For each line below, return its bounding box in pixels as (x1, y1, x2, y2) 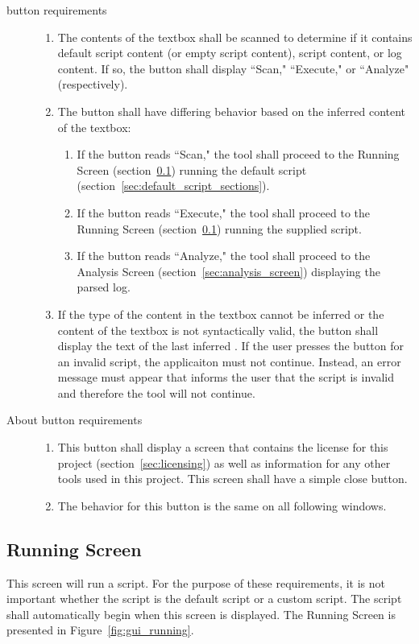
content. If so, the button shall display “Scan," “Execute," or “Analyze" (57, 60, 409, 76)
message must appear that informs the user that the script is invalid (57, 369, 394, 386)
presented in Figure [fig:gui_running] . (6, 621, 194, 638)
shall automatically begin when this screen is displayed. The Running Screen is (6, 605, 396, 622)
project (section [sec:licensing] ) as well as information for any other (57, 454, 391, 471)
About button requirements (6, 411, 143, 428)
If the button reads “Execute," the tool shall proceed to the (77, 204, 371, 221)
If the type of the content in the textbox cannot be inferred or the (57, 305, 384, 322)
